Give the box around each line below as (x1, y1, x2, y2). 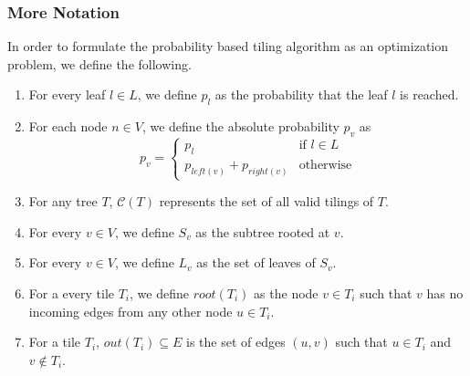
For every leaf (28, 85, 106, 104)
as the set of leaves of (196, 253, 316, 272)
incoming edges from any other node (28, 301, 233, 320)
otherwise (298, 159, 352, 172)
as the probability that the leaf (214, 85, 388, 104)
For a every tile (28, 284, 115, 302)
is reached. (400, 85, 459, 104)
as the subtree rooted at (195, 222, 330, 241)
